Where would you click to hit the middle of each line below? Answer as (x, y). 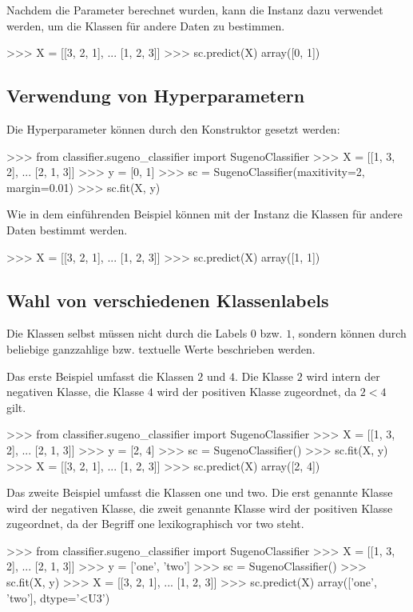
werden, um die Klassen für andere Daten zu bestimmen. (146, 25)
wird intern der (343, 376)
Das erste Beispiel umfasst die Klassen (100, 376)
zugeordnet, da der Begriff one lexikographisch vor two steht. (155, 524)
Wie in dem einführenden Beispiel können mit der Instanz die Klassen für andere (205, 214)
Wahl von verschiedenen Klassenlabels (168, 300)
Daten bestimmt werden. (67, 229)
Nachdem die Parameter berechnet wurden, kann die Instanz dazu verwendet (195, 10)
